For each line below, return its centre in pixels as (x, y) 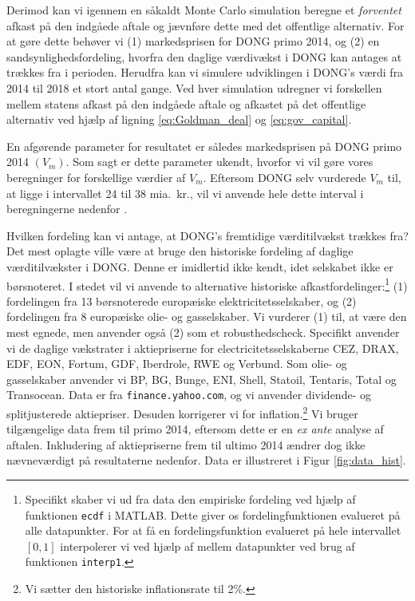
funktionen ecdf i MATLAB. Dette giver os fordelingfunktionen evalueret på (213, 514)
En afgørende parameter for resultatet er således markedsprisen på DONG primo (204, 146)
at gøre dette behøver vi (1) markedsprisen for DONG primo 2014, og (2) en (193, 41)
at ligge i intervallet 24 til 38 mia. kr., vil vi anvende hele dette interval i (185, 193)
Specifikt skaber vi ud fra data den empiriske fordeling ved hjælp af (190, 499)
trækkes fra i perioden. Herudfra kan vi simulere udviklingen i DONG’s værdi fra (205, 72)
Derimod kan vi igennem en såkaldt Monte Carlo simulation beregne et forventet (204, 10)
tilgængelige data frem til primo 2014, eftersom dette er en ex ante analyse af (195, 429)
